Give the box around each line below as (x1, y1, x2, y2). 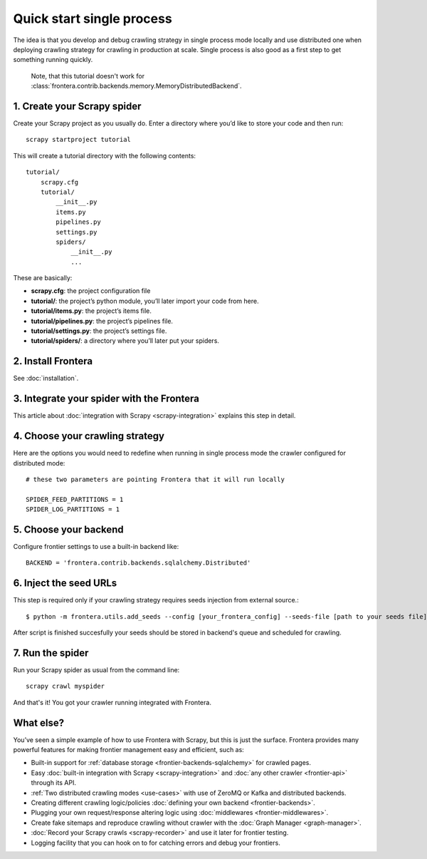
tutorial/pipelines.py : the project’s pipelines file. (31, 317, 174, 325)
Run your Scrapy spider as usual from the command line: (13, 666, 180, 674)
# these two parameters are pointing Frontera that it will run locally (26, 475, 285, 483)
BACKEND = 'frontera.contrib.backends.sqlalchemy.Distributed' (26, 559, 251, 567)
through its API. (31, 778, 76, 787)
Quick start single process (13, 11, 172, 26)
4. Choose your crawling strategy (13, 430, 165, 442)
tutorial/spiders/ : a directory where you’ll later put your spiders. (31, 336, 220, 345)
